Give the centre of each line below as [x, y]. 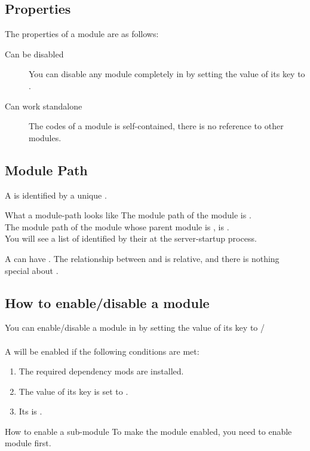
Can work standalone [44, 106]
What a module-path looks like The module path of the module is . [128, 215]
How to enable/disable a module [107, 302]
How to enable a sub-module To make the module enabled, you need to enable [148, 431]
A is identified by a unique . [56, 195]
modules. [45, 137]
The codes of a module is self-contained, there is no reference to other [156, 126]
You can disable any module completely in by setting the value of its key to [167, 74]
